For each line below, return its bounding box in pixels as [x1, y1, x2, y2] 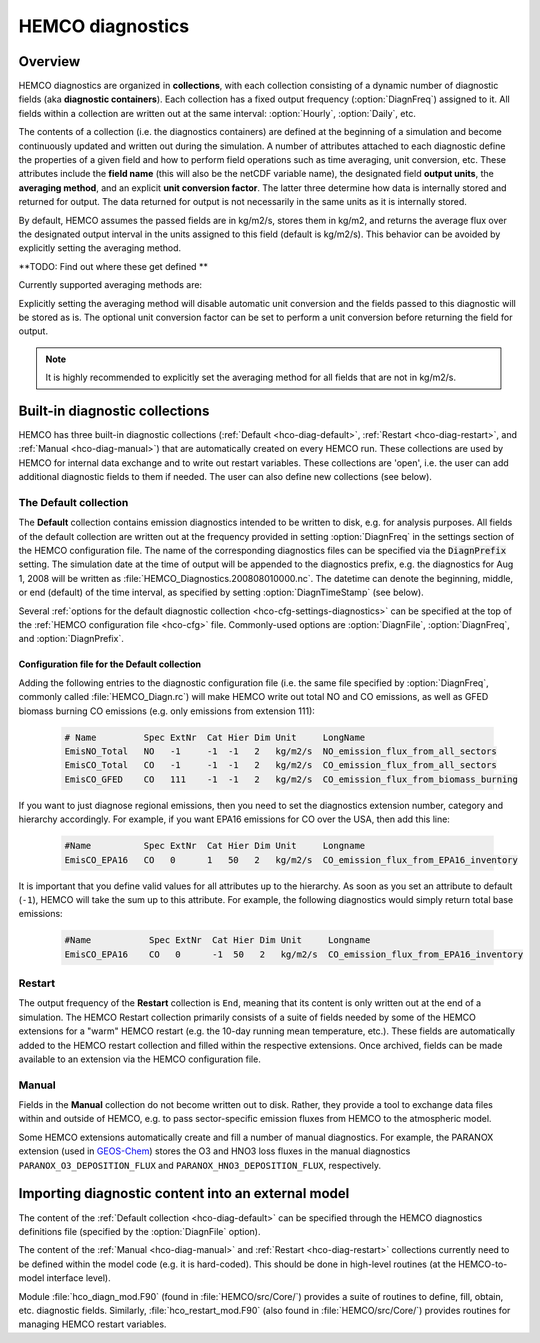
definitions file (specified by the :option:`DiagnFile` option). [18, 1225, 261, 1237]
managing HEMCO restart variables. [18, 1318, 167, 1330]
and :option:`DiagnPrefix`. [18, 633, 124, 645]
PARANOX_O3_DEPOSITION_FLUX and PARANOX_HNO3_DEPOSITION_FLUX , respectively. [18, 1159, 382, 1171]
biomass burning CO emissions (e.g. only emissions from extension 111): [18, 705, 315, 717]
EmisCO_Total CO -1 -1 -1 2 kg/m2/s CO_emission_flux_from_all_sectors [64, 760, 497, 771]
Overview [18, 53, 81, 70]
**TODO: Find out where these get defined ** [18, 260, 209, 272]
